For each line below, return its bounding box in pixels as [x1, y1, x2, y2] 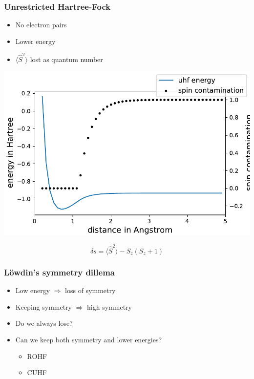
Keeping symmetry [15, 301, 72, 312]
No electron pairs [15, 20, 67, 30]
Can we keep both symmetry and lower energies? [15, 335, 162, 345]
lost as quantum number [30, 54, 103, 64]
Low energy [15, 285, 50, 295]
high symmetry [87, 301, 132, 312]
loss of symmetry [65, 285, 116, 295]
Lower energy [15, 36, 56, 46]
